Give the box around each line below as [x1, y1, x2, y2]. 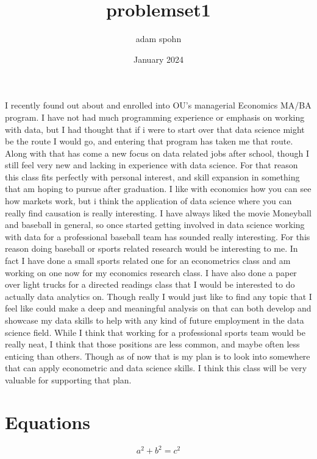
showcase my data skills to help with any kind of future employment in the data [5, 314, 304, 326]
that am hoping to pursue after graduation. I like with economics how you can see [5, 182, 312, 195]
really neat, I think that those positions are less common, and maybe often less [5, 338, 300, 350]
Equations [5, 409, 90, 434]
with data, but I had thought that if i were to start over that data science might [5, 123, 305, 135]
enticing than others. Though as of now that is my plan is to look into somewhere [5, 349, 310, 362]
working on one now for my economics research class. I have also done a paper [5, 266, 297, 279]
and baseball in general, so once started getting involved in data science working [5, 218, 305, 231]
